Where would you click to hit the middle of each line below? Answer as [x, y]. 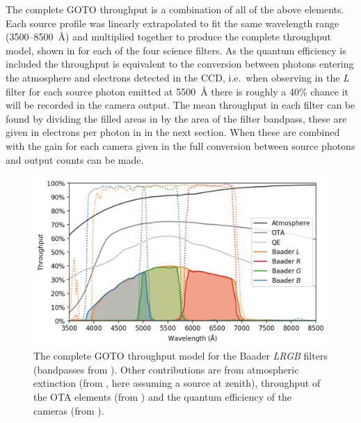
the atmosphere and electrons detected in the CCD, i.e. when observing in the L [177, 77]
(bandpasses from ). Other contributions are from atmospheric [166, 369]
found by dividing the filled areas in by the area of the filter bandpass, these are [176, 118]
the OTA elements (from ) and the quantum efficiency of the [163, 396]
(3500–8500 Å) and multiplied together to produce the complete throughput [168, 37]
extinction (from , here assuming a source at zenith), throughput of [177, 383]
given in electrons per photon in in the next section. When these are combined [173, 132]
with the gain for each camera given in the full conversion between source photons [180, 145]
